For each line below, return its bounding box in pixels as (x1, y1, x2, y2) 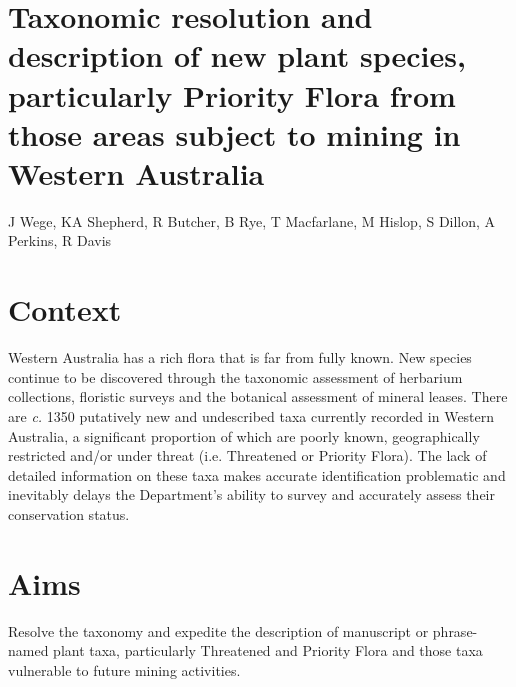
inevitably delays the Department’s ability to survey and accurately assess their (8, 484, 495, 505)
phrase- (432, 620, 478, 641)
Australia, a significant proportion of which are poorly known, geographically (8, 425, 480, 446)
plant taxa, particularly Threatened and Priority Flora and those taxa (53, 640, 483, 661)
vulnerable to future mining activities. (8, 659, 241, 680)
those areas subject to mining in (8, 113, 461, 154)
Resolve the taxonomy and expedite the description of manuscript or (8, 620, 429, 641)
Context (8, 289, 122, 330)
